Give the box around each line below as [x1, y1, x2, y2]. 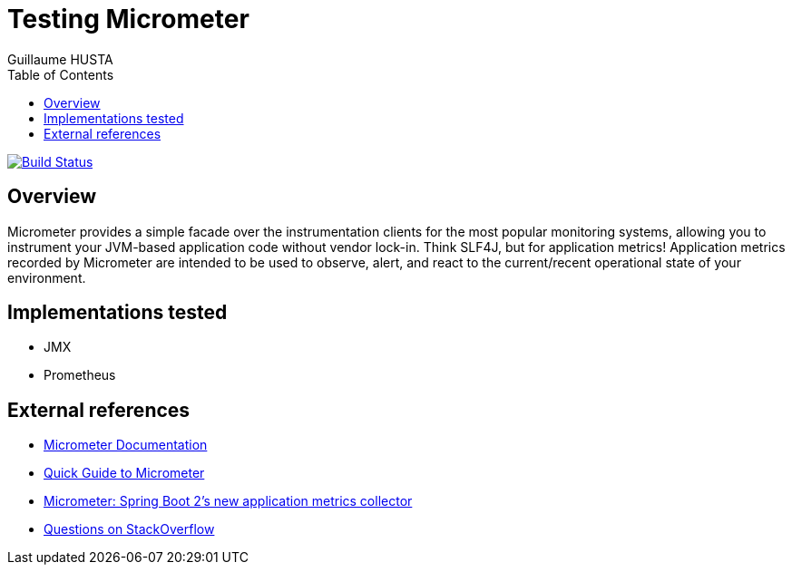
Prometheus [44, 367, 116, 383]
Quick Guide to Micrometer [44, 465, 205, 481]
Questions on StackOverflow [44, 521, 215, 538]
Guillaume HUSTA [7, 51, 113, 67]
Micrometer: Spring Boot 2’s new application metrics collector [44, 493, 413, 509]
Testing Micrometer [7, 4, 249, 34]
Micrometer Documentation [44, 437, 208, 453]
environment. [7, 269, 86, 286]
